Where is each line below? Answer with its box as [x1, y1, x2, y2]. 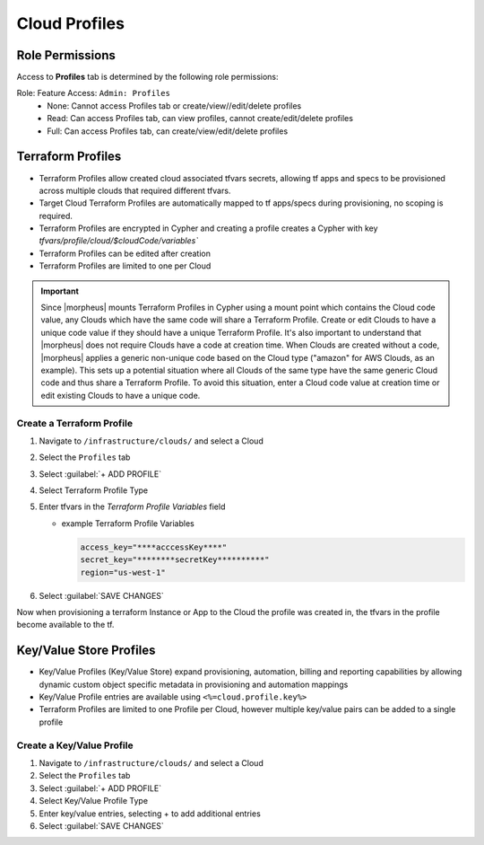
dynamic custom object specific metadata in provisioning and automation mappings [39, 679, 349, 690]
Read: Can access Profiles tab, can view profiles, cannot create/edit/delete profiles [47, 113, 354, 124]
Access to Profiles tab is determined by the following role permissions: [16, 72, 279, 83]
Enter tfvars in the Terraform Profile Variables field [39, 501, 226, 512]
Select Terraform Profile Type [39, 485, 148, 496]
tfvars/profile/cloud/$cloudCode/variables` [39, 235, 199, 246]
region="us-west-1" [80, 567, 166, 577]
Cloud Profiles [16, 13, 125, 33]
